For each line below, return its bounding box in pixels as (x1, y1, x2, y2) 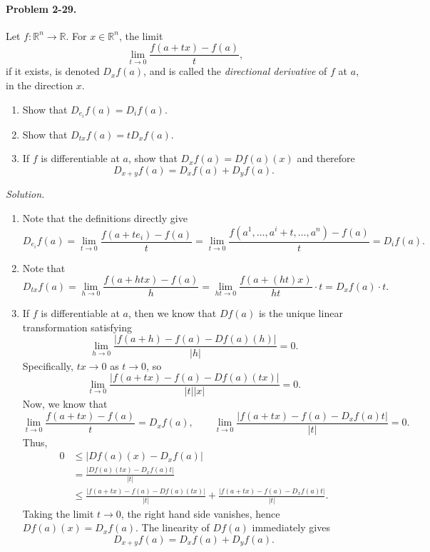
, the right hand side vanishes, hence (121, 506, 280, 521)
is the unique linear (258, 306, 343, 321)
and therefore (297, 151, 355, 166)
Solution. (6, 186, 45, 201)
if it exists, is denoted (6, 64, 100, 79)
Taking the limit (22, 506, 94, 521)
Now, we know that (22, 396, 108, 411)
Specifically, (22, 358, 73, 373)
